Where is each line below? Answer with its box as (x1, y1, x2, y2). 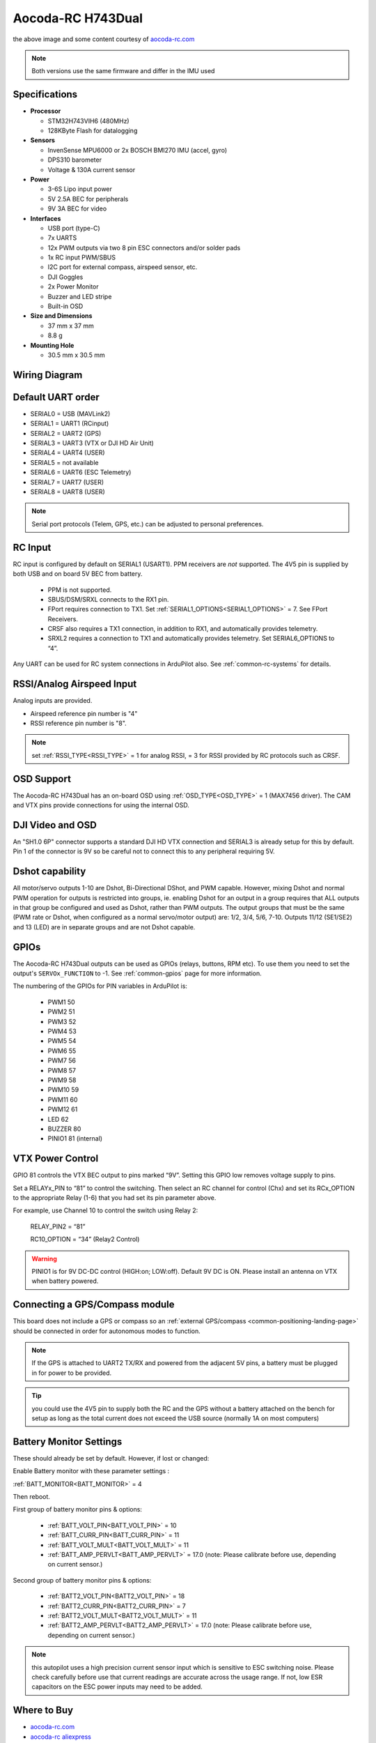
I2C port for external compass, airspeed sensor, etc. (47, 263, 198, 271)
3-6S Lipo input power (47, 185, 113, 193)
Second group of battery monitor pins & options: (13, 1576, 152, 1584)
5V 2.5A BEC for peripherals (47, 195, 129, 203)
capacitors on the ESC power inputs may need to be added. (31, 1682, 203, 1691)
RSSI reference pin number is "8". (30, 719, 127, 727)
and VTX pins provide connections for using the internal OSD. (13, 801, 189, 809)
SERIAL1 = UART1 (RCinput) (30, 419, 109, 428)
